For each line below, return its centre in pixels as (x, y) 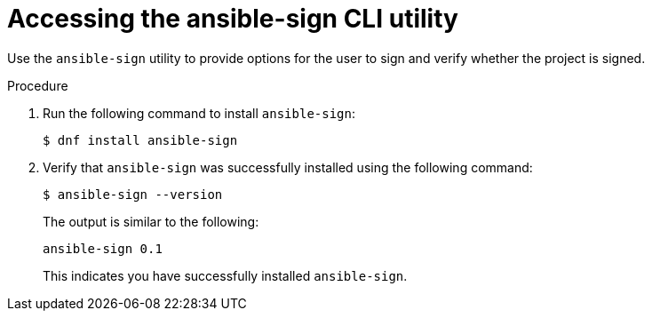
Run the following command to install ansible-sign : (199, 113)
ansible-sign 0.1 (103, 248)
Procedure (38, 85)
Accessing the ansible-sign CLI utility (233, 19)
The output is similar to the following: (151, 221)
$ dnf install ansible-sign (140, 140)
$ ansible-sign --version (133, 194)
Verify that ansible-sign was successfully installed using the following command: (288, 167)
